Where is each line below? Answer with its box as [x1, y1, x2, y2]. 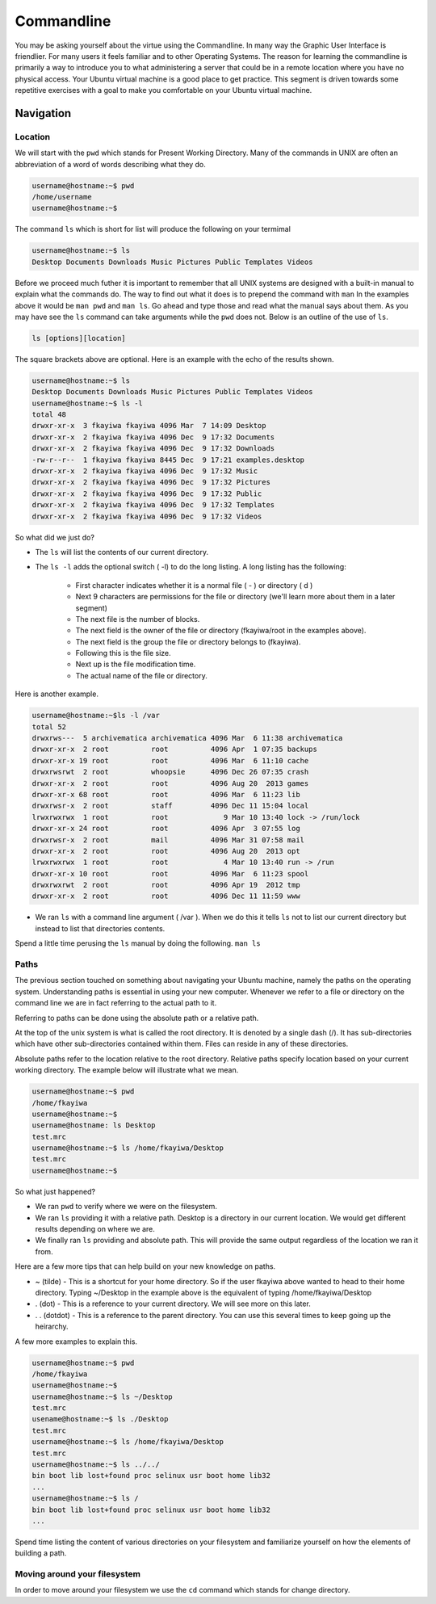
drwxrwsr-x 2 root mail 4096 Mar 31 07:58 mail [31, 835, 305, 844]
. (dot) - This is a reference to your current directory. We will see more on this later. [35, 1299, 311, 1308]
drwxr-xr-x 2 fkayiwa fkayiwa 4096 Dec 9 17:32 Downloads [31, 444, 275, 453]
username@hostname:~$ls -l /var [31, 711, 161, 720]
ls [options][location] [31, 334, 127, 342]
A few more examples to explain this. [15, 1337, 137, 1346]
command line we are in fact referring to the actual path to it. [15, 998, 217, 1008]
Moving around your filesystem [15, 1568, 141, 1580]
